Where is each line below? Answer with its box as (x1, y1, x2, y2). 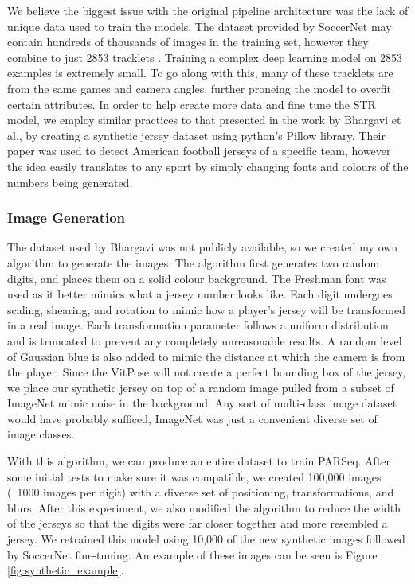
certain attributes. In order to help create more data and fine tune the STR (7, 95, 376, 112)
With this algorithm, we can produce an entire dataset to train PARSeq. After (7, 453, 391, 469)
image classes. (7, 426, 75, 442)
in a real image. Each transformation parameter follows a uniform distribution (7, 317, 389, 333)
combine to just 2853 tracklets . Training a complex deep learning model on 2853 (7, 49, 403, 65)
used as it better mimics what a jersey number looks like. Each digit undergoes (7, 286, 393, 302)
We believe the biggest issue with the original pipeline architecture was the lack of (7, 2, 409, 18)
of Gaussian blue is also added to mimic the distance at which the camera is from (7, 348, 405, 364)
